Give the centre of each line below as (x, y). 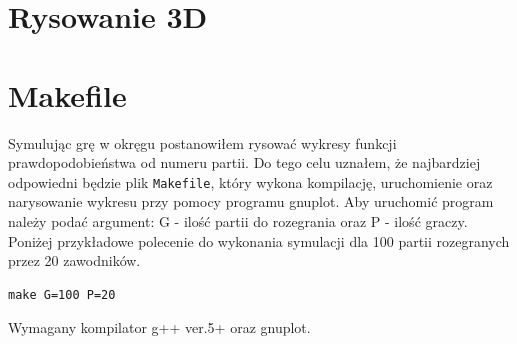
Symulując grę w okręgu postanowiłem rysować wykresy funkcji (202, 142)
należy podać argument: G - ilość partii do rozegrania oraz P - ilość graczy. (238, 220)
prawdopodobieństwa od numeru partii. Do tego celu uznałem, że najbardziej (244, 162)
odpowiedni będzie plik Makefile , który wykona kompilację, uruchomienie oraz (250, 181)
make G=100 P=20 (62, 294)
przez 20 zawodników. (74, 260)
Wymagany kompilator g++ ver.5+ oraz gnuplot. (159, 327)
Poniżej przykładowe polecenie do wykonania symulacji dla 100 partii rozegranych (259, 240)
